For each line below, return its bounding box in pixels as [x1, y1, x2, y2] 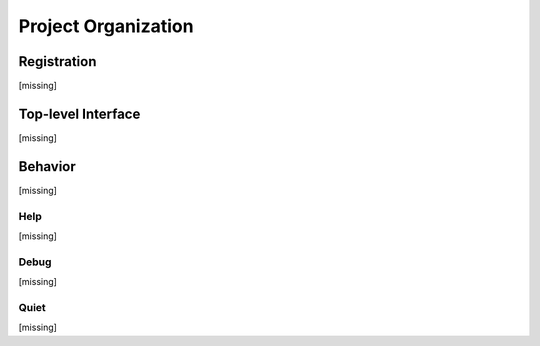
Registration [18, 53, 97, 70]
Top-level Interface [18, 105, 141, 122]
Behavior [18, 158, 77, 175]
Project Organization [18, 15, 194, 37]
